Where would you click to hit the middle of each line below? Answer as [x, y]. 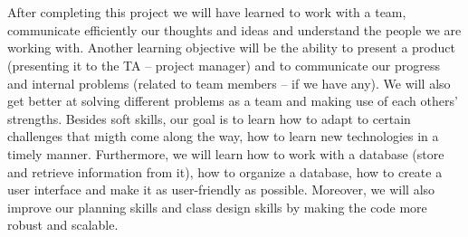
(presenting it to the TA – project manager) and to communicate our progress [224, 65]
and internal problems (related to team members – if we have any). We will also [229, 83]
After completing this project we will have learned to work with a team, [207, 12]
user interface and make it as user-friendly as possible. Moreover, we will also [221, 190]
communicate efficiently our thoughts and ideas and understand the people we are [234, 29]
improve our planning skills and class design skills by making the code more [217, 207]
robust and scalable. [63, 225]
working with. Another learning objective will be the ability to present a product [231, 47]
